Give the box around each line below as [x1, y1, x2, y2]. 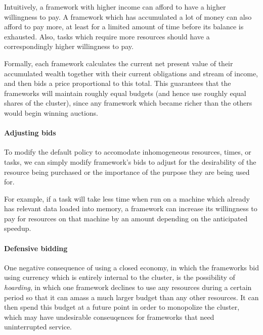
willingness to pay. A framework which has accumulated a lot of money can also [4, 11, 252, 22]
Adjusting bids [4, 127, 56, 138]
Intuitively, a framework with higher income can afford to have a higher [4, 2, 226, 12]
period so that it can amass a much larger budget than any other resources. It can [4, 292, 259, 302]
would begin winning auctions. [4, 107, 99, 118]
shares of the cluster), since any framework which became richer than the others [4, 98, 252, 108]
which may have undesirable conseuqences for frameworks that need [4, 311, 214, 322]
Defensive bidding [4, 243, 68, 253]
